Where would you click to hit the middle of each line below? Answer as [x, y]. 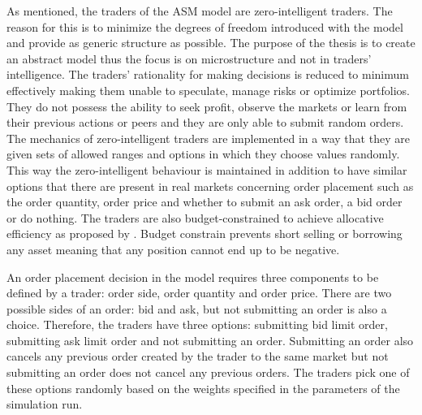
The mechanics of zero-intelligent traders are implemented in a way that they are [208, 138]
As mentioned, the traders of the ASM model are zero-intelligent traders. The [200, 11]
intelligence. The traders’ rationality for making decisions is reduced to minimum [208, 74]
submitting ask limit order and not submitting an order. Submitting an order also [210, 340]
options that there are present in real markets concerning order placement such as [210, 186]
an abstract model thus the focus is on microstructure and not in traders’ [189, 58]
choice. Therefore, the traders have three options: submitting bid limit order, [197, 324]
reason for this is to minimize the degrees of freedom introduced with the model [205, 26]
